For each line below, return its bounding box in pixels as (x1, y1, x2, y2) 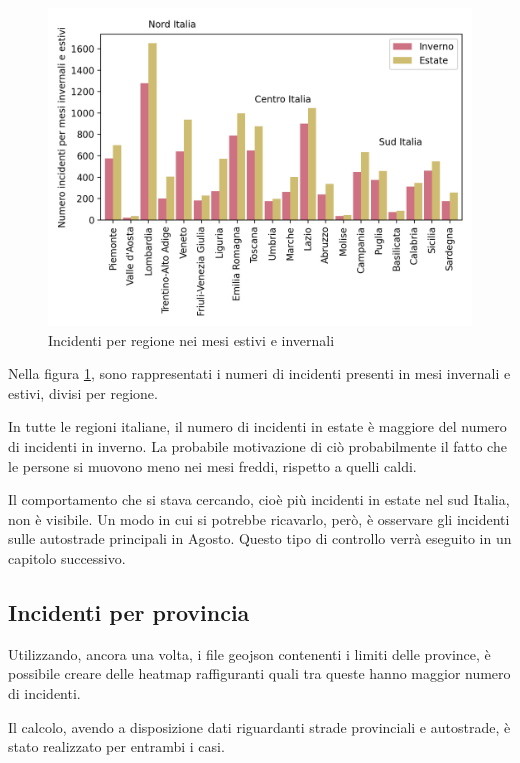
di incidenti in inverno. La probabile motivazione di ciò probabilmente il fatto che (8, 435, 507, 456)
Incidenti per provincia (8, 596, 250, 627)
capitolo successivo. (8, 547, 126, 568)
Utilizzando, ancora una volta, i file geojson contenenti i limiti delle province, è (8, 643, 491, 664)
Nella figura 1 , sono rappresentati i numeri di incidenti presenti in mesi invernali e (8, 363, 511, 384)
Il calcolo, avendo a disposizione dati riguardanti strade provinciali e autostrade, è (8, 716, 511, 737)
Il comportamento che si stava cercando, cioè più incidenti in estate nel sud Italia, (8, 489, 510, 510)
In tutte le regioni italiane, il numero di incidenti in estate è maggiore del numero (8, 416, 507, 437)
